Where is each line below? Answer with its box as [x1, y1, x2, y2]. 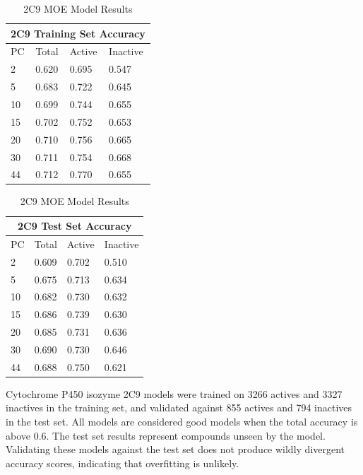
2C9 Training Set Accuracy [11, 25, 145, 40]
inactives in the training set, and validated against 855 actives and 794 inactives [6, 400, 352, 415]
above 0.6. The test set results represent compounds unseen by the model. [6, 428, 326, 442]
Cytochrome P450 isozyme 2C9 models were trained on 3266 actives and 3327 [6, 386, 343, 401]
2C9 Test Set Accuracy [18, 218, 132, 233]
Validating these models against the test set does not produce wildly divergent [6, 442, 345, 457]
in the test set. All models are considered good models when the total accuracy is [6, 414, 358, 429]
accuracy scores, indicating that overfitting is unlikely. [6, 455, 239, 470]
